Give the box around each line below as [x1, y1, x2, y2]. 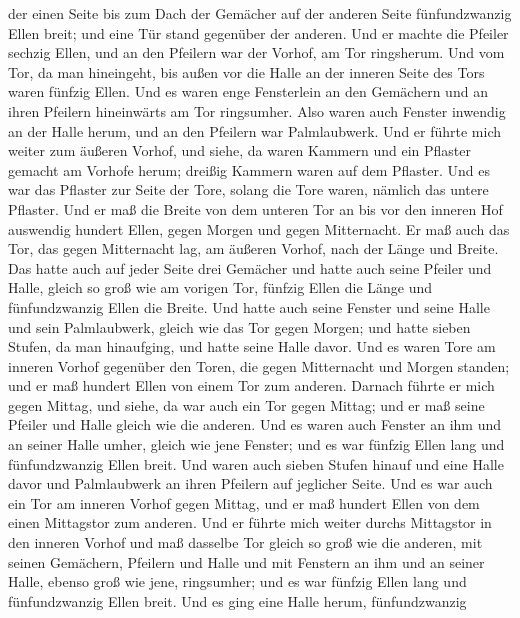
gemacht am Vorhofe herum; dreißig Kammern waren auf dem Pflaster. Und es [8, 159, 491, 180]
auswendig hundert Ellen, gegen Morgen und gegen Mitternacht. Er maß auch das [8, 218, 510, 239]
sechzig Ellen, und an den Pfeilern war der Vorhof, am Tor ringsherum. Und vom [8, 42, 505, 63]
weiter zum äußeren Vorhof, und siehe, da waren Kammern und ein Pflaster [8, 140, 471, 161]
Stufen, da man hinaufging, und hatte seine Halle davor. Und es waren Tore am [8, 336, 496, 357]
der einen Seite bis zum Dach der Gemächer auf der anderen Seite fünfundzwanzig [8, 3, 512, 23]
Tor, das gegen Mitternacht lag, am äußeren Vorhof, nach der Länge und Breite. [8, 238, 499, 259]
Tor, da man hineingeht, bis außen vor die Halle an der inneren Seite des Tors [8, 61, 485, 82]
